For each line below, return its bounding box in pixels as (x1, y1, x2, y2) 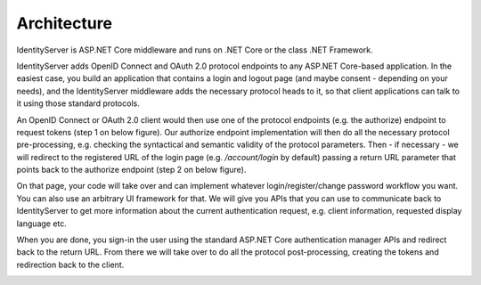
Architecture (16, 13, 113, 33)
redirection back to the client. (16, 259, 125, 270)
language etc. (16, 218, 67, 229)
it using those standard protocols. (16, 98, 140, 109)
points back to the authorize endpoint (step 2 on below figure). (16, 165, 247, 175)
